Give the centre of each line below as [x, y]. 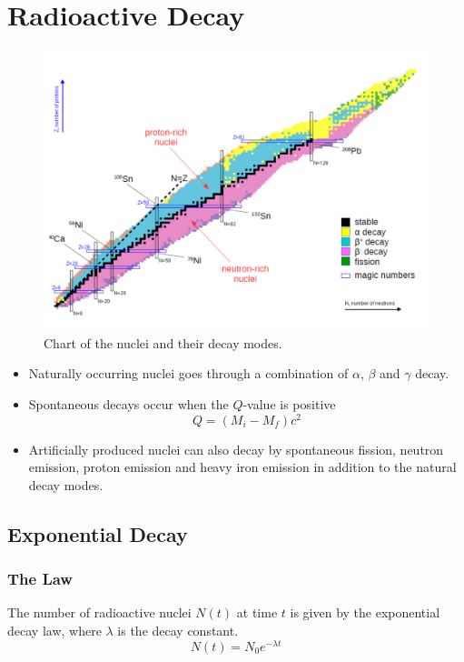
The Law [40, 579]
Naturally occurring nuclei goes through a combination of [188, 373]
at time [257, 612]
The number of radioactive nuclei [99, 612]
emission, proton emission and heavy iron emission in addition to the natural [242, 467]
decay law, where [54, 631]
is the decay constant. [178, 631]
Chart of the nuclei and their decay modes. [163, 342]
